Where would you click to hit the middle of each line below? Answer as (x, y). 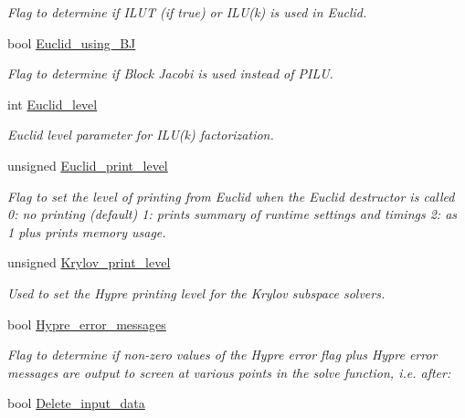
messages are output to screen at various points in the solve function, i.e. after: (229, 372)
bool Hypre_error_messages (87, 324)
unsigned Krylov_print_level (89, 262)
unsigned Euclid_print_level (88, 165)
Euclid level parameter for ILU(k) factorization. (141, 135)
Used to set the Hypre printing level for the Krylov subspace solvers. (196, 293)
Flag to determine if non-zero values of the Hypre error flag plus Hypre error (222, 355)
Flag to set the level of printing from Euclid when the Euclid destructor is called (231, 196)
